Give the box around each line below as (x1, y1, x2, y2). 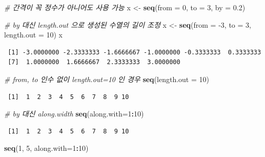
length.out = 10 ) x (4, 29, 63, 40)
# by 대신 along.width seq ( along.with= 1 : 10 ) (4, 108, 144, 119)
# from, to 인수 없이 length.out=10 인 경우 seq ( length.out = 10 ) (4, 73, 209, 84)
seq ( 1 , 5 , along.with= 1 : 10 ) (4, 143, 89, 153)
